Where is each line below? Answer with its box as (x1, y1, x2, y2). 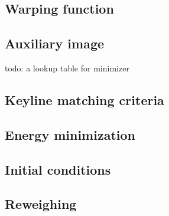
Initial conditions (5, 160, 111, 178)
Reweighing (5, 195, 77, 213)
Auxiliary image (5, 34, 105, 53)
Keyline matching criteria (5, 90, 164, 109)
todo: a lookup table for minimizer (5, 61, 129, 74)
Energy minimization (5, 125, 135, 143)
